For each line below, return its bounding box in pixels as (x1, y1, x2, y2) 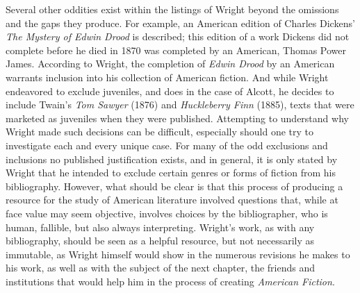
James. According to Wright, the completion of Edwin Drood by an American (6, 56, 335, 71)
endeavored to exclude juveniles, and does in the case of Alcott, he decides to (6, 83, 334, 98)
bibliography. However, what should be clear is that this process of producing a (6, 178, 343, 193)
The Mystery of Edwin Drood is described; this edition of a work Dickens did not (6, 29, 350, 44)
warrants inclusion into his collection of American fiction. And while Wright (6, 69, 329, 84)
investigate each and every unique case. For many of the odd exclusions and (6, 137, 328, 152)
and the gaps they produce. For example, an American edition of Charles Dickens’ (6, 15, 355, 30)
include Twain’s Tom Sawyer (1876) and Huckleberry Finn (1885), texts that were (6, 97, 354, 112)
